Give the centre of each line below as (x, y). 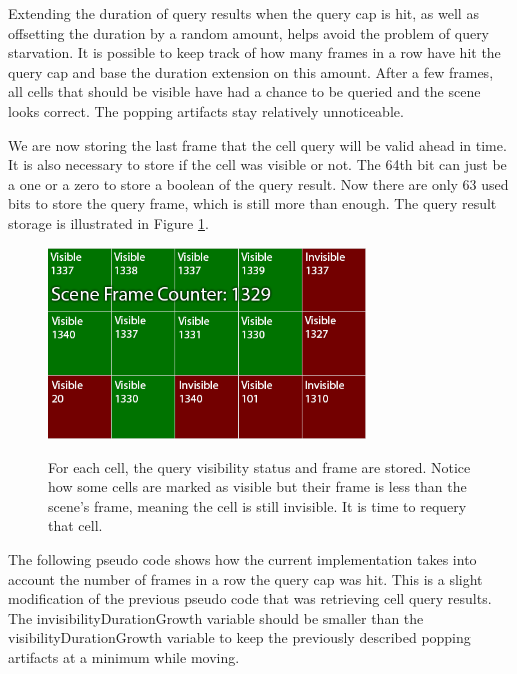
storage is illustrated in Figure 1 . (108, 222)
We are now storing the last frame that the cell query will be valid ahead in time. (257, 144)
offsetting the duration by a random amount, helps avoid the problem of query (249, 32)
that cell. (75, 525)
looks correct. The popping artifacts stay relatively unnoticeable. (206, 110)
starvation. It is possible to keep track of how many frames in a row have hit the (254, 52)
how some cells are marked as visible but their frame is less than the (257, 486)
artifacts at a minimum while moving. (124, 656)
